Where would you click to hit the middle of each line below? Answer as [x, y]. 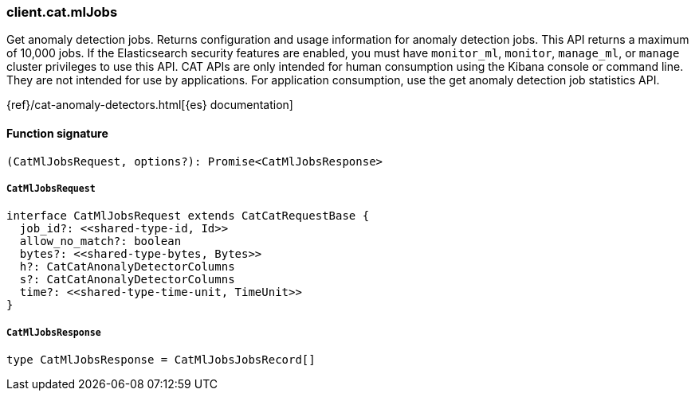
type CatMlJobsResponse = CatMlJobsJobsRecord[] [161, 360]
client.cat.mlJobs [62, 12]
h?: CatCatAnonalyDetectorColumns [127, 267]
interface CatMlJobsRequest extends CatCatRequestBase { [188, 216]
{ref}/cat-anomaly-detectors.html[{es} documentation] [150, 105]
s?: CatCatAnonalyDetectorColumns [127, 280]
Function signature [57, 133]
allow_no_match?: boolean [100, 241]
